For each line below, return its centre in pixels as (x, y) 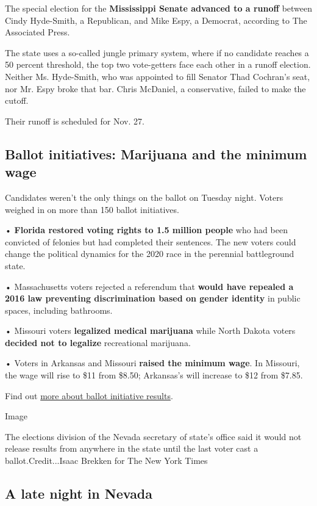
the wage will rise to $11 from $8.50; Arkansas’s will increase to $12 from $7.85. (154, 375)
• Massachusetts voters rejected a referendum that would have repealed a (149, 286)
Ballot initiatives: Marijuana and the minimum (156, 154)
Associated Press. (37, 32)
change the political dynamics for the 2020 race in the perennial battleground (150, 254)
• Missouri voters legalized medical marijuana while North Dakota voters (150, 331)
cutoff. (17, 100)
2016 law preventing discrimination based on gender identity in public (153, 298)
